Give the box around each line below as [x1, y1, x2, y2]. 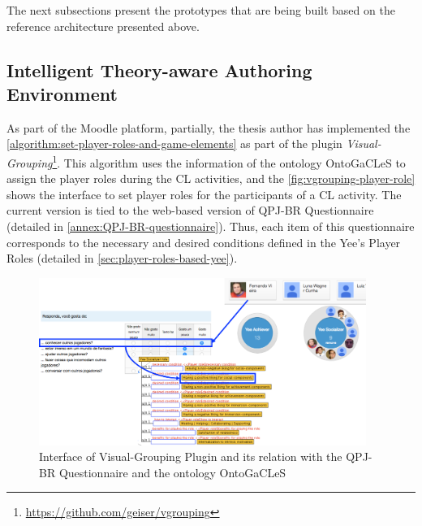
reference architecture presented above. [6, 17, 200, 34]
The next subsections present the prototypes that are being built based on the [6, 2, 395, 18]
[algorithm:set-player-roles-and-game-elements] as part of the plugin [6, 135, 342, 152]
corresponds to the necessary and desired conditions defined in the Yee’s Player [6, 233, 401, 250]
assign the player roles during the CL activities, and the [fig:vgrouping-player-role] [6, 170, 416, 187]
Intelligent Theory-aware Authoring [6, 57, 312, 82]
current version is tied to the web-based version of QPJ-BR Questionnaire [6, 202, 374, 219]
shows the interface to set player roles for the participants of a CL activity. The [6, 185, 402, 202]
